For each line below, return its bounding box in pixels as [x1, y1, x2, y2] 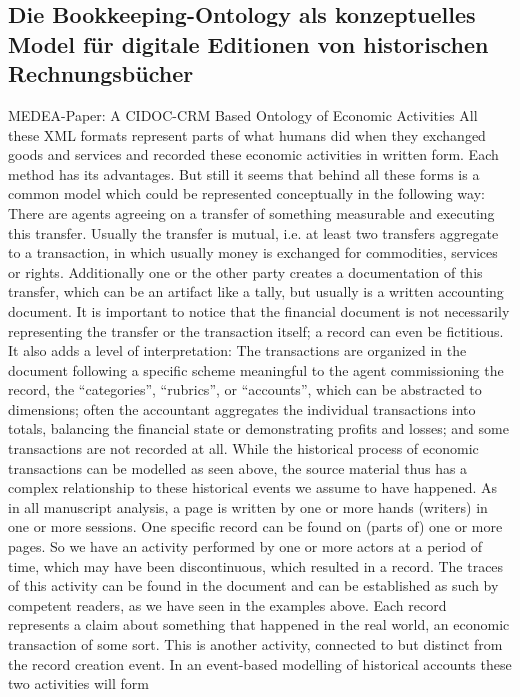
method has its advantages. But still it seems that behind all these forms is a [8, 163, 480, 184]
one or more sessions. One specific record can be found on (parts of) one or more [8, 516, 503, 537]
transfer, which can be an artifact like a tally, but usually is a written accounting [8, 281, 504, 302]
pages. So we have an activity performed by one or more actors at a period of [8, 536, 483, 557]
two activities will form [8, 673, 149, 694]
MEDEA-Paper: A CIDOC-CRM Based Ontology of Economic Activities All [8, 104, 478, 125]
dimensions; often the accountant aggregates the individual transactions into [8, 398, 476, 419]
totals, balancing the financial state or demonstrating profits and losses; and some [8, 418, 509, 439]
